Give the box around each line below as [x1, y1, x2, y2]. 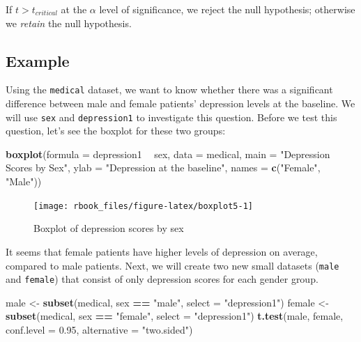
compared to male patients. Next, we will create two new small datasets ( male [6, 258, 339, 272]
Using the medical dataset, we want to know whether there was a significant [6, 82, 333, 97]
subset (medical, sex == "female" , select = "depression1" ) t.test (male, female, [6, 309, 344, 323]
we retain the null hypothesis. [6, 15, 132, 30]
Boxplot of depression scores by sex [33, 221, 184, 235]
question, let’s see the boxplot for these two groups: [6, 123, 226, 138]
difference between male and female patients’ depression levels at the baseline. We [6, 96, 355, 111]
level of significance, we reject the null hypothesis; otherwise [99, 2, 355, 16]
